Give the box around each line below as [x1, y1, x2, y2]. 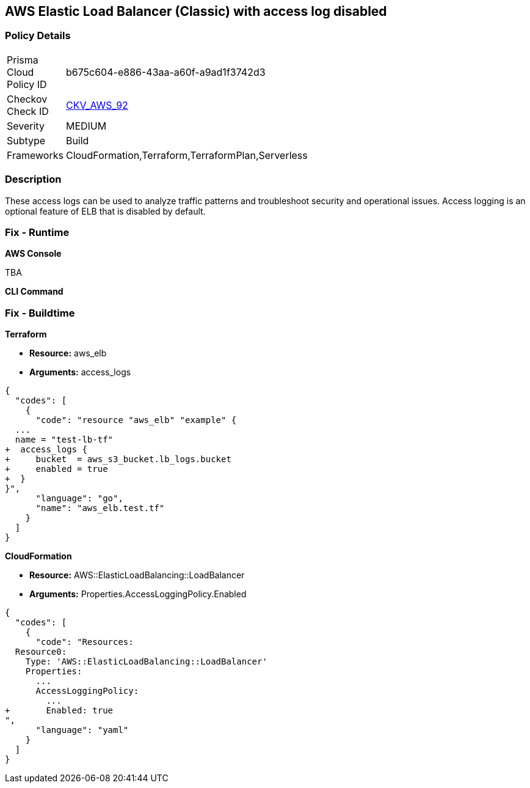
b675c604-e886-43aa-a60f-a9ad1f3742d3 [65, 65, 266, 78]
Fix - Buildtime [5, 306, 75, 319]
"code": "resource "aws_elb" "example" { [35, 415, 237, 425]
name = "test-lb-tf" [15, 435, 114, 445]
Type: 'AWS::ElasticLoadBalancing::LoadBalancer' [25, 657, 267, 667]
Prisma [7, 53, 38, 66]
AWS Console [5, 248, 62, 259]
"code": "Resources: [35, 637, 134, 647]
